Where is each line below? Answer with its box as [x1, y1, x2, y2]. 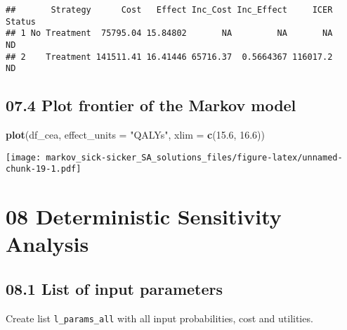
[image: [6, 152, 41, 163]
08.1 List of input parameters [6, 278, 223, 299]
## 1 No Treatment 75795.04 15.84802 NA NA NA [6, 28, 333, 39]
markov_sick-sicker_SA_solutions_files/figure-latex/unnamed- [46, 152, 343, 163]
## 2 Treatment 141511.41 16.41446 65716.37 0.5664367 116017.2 [6, 51, 333, 62]
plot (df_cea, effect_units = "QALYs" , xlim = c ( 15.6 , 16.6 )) [6, 127, 265, 142]
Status [6, 16, 36, 27]
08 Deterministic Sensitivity [6, 202, 282, 231]
